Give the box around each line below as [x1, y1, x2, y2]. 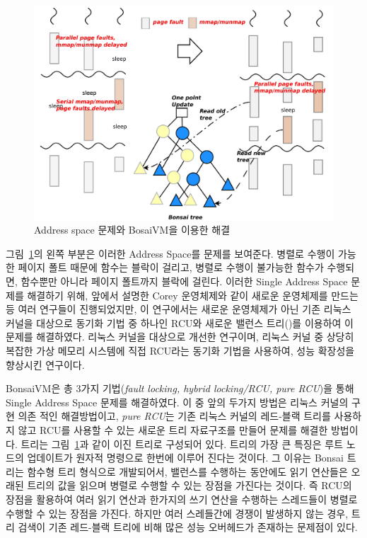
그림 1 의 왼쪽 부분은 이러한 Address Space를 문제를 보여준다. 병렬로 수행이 [6, 246, 335, 261]
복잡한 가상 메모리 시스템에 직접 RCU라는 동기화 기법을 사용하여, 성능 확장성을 [6, 343, 355, 358]
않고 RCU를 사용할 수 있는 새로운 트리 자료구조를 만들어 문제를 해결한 [18, 422, 328, 437]
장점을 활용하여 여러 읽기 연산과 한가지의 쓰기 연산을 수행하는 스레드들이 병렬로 [6, 491, 358, 506]
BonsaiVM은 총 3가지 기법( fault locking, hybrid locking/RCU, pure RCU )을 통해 [6, 381, 354, 396]
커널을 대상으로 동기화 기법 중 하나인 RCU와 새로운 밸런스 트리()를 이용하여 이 [6, 315, 354, 330]
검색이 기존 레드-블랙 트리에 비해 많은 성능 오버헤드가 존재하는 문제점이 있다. [18, 520, 358, 534]
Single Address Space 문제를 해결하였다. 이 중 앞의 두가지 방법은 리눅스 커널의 [6, 394, 349, 409]
